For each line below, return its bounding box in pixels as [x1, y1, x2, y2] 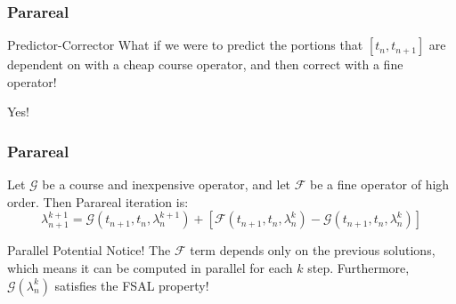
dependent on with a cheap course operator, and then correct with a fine [7, 55, 403, 74]
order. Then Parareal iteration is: [7, 192, 189, 211]
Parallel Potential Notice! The [7, 241, 171, 260]
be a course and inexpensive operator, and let [42, 175, 291, 194]
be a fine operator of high [310, 175, 450, 194]
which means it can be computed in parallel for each [7, 259, 293, 276]
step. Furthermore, [307, 259, 410, 276]
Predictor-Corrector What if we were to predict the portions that [7, 36, 363, 54]
